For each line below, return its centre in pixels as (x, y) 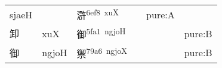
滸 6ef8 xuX (98, 14)
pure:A (161, 14)
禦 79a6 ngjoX (102, 52)
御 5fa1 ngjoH (101, 33)
